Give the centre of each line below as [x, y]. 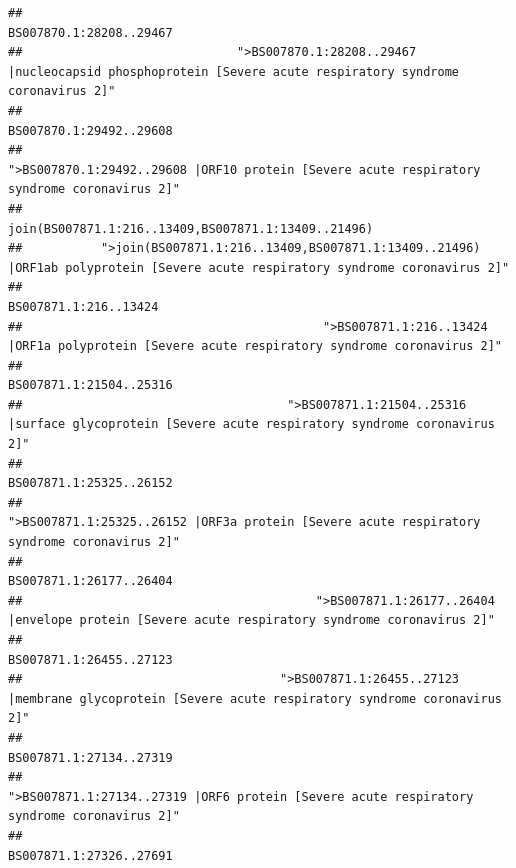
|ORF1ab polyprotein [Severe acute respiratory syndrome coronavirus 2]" [259, 267]
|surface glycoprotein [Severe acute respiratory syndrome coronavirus [251, 424]
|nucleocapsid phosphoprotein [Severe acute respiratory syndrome [234, 71]
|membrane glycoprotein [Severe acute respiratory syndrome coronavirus [255, 698]
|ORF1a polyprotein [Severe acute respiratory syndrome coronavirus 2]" [255, 346]
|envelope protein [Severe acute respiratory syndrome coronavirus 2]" [251, 620]
